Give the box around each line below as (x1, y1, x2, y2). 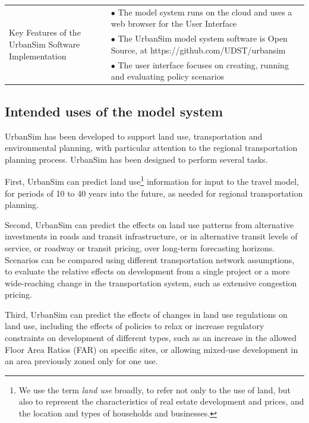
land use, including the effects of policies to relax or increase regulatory (5, 320, 264, 332)
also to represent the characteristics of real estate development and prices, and (18, 395, 304, 408)
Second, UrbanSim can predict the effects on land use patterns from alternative (5, 218, 294, 231)
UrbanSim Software (9, 37, 80, 50)
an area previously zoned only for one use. (5, 355, 158, 367)
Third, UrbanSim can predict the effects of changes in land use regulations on (5, 308, 288, 320)
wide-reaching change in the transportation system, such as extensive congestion (5, 276, 297, 289)
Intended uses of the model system (5, 102, 223, 120)
